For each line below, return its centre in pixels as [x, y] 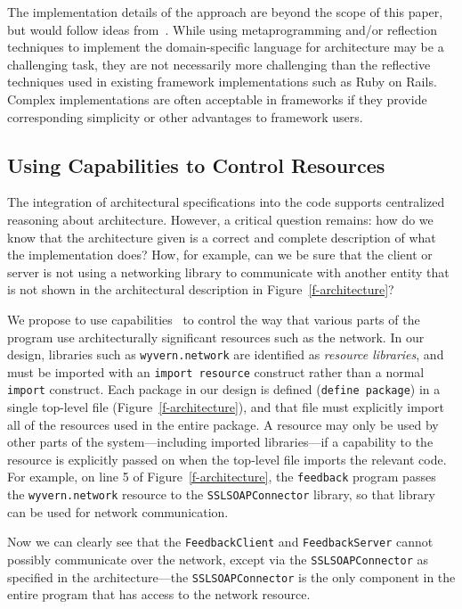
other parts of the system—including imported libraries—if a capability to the [220, 442]
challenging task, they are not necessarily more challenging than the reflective [219, 64]
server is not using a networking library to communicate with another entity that [228, 272]
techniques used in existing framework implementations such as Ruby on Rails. [222, 82]
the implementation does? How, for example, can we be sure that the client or [220, 255]
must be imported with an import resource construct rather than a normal [216, 371]
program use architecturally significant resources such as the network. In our [216, 337]
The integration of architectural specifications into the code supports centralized [226, 202]
